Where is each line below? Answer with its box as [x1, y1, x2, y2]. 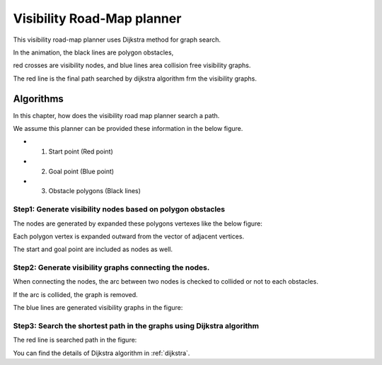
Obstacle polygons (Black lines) [48, 187, 141, 195]
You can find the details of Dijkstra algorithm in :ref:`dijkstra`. [13, 349, 190, 357]
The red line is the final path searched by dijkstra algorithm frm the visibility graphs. [13, 74, 257, 83]
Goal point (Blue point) [48, 167, 115, 175]
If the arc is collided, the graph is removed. [13, 290, 138, 299]
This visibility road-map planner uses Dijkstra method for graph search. [13, 35, 221, 44]
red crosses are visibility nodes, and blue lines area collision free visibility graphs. [13, 61, 251, 70]
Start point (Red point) [48, 147, 113, 156]
